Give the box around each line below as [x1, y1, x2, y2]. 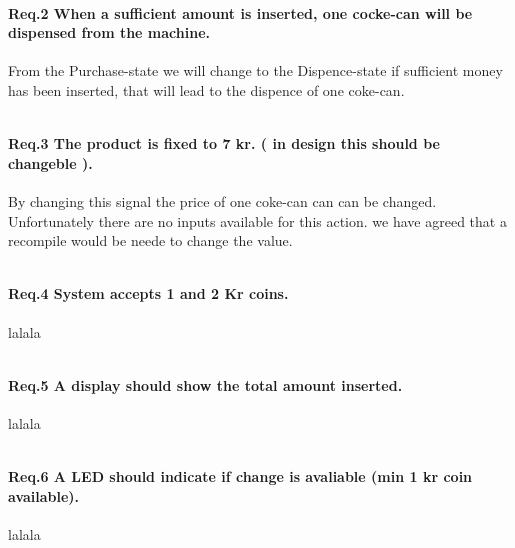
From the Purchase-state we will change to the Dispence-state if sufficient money [8, 60, 503, 81]
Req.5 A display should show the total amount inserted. [8, 374, 403, 395]
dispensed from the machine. [8, 22, 210, 43]
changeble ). [8, 152, 93, 173]
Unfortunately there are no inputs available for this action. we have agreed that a [8, 210, 507, 231]
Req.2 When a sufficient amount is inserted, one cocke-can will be [8, 2, 473, 23]
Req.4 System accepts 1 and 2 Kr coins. [8, 283, 289, 304]
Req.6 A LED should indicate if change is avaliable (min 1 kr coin [8, 466, 473, 487]
